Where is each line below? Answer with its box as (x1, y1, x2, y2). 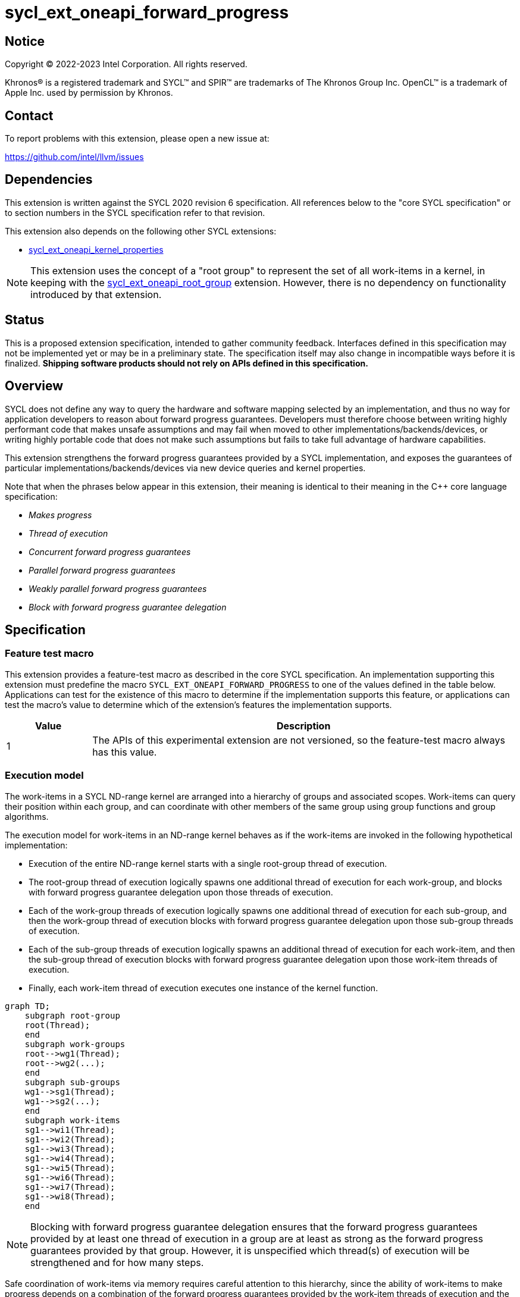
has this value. (92, 745, 157, 758)
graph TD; (5, 1001, 50, 1011)
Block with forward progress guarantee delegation (29, 601, 227, 612)
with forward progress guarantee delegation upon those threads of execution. (29, 886, 333, 897)
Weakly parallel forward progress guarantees (29, 583, 207, 594)
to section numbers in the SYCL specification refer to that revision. (5, 207, 265, 218)
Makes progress (29, 509, 92, 520)
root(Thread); (24, 1020, 90, 1030)
